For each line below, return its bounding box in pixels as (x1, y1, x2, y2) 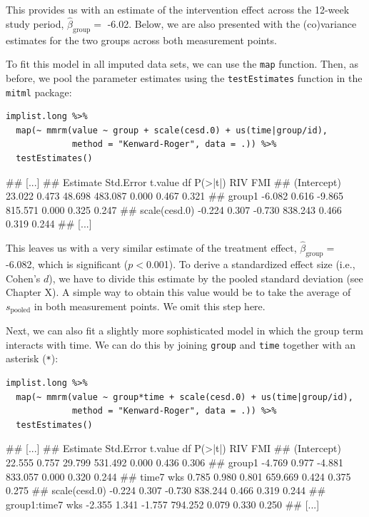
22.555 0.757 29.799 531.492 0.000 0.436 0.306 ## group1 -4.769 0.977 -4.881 (6, 455, 343, 470)
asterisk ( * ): (6, 351, 59, 366)
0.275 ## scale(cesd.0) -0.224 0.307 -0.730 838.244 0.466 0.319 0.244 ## (6, 483, 326, 498)
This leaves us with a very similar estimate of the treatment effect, (6, 240, 297, 255)
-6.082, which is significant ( (6, 256, 128, 271)
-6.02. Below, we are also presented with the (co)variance (107, 16, 357, 31)
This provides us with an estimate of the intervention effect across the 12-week (6, 2, 350, 16)
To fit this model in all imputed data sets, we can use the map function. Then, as (6, 56, 358, 71)
